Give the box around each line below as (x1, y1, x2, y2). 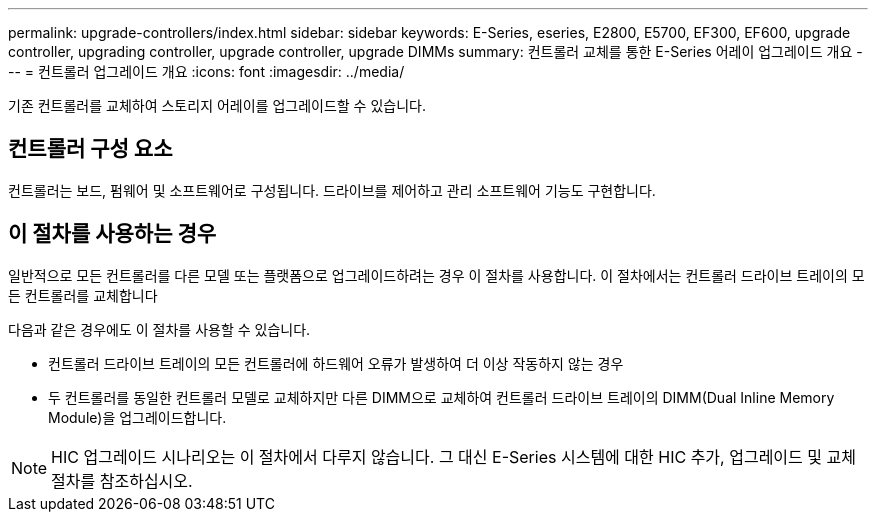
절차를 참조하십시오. (51, 470, 193, 491)
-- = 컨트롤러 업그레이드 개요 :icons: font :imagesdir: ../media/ (8, 63, 405, 80)
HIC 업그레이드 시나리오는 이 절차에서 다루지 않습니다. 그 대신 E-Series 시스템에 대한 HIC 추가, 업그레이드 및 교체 (51, 446, 856, 467)
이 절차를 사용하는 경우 (8, 221, 217, 247)
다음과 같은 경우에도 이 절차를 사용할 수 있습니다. (8, 320, 311, 338)
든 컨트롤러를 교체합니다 (8, 286, 158, 304)
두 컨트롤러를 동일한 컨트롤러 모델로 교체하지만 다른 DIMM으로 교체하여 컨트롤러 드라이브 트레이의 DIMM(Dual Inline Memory (48, 388, 835, 406)
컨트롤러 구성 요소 (8, 136, 173, 162)
